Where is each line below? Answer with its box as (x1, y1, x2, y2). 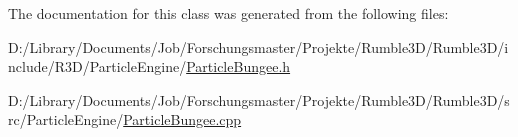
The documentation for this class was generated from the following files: (8, 3, 449, 23)
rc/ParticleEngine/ (8, 109, 124, 130)
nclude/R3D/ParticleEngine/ (8, 56, 187, 77)
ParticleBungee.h (186, 56, 291, 77)
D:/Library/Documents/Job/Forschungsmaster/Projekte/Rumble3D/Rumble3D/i (8, 36, 509, 57)
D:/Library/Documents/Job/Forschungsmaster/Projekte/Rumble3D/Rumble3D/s (8, 89, 510, 110)
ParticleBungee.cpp (123, 109, 242, 130)
